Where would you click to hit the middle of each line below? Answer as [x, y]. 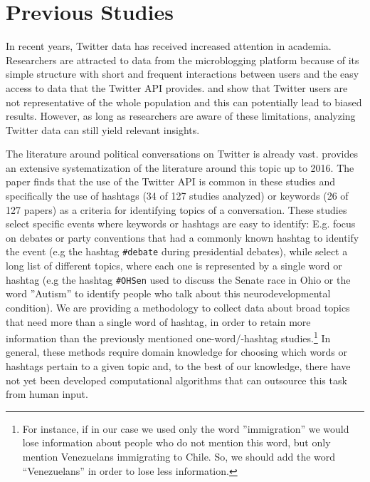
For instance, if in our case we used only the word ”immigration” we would [186, 428]
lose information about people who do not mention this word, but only [176, 442]
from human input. [47, 394]
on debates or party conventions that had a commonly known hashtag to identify [183, 237]
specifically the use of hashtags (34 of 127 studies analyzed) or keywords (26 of [177, 196]
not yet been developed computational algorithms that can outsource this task [176, 380]
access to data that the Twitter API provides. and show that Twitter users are [177, 87]
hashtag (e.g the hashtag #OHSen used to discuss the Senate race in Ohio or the [178, 279]
